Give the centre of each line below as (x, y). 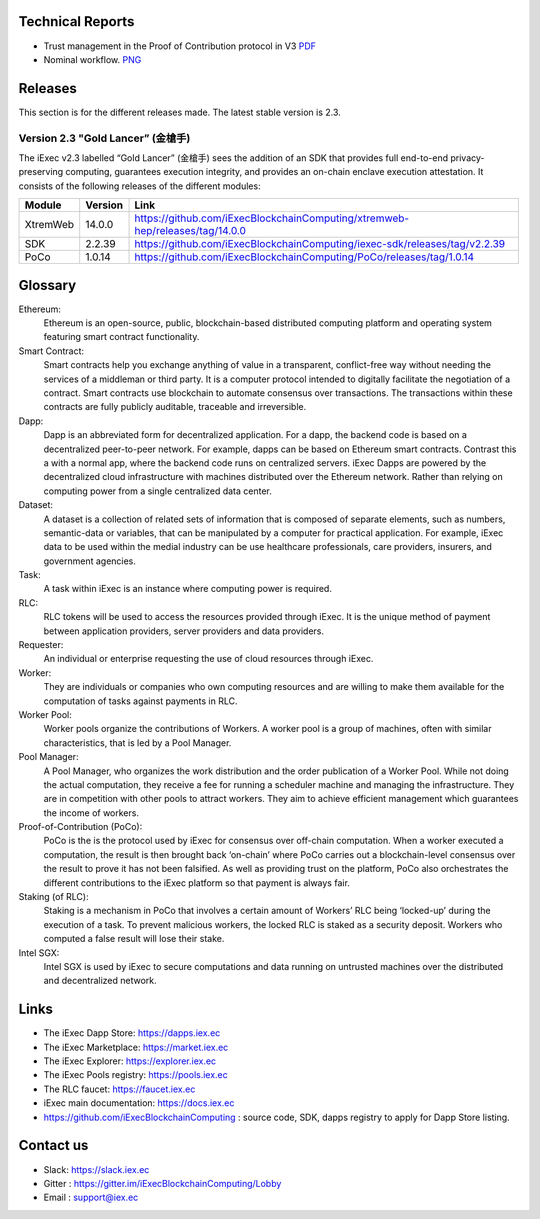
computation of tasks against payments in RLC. (140, 701)
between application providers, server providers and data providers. (184, 631)
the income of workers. (91, 812)
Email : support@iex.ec (91, 1197)
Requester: (41, 645)
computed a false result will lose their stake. (134, 939)
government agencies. (90, 561)
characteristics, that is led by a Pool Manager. (137, 742)
